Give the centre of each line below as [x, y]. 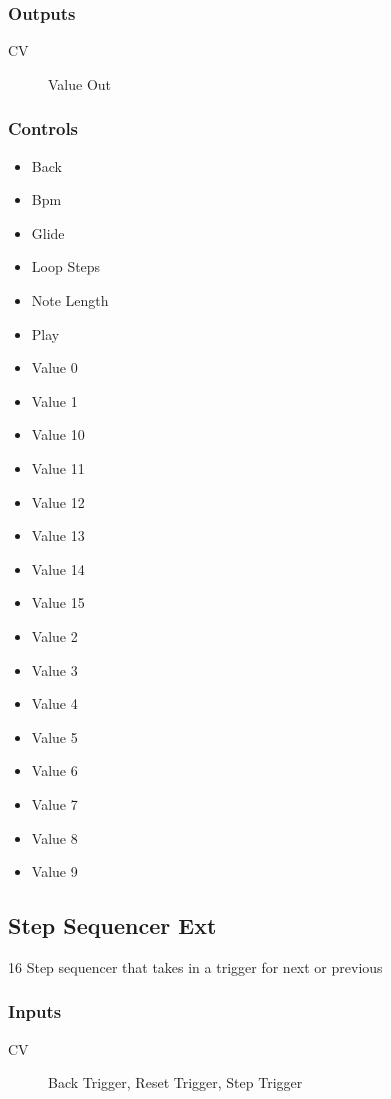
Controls [43, 128]
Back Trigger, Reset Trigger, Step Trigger [175, 1082]
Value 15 [58, 602]
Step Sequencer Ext [112, 925]
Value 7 [54, 803]
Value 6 [54, 770]
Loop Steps [66, 266]
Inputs [35, 1011]
